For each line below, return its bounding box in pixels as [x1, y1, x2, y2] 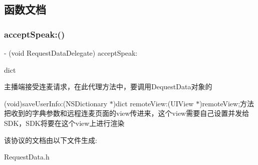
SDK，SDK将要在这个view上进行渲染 [4, 117, 125, 128]
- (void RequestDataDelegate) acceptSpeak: [4, 48, 138, 58]
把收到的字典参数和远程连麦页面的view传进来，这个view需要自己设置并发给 [4, 108, 249, 118]
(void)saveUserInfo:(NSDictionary [4, 98, 108, 108]
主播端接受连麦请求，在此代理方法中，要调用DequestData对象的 [4, 81, 212, 92]
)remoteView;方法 [199, 98, 254, 108]
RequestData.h [4, 151, 50, 162]
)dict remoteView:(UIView [113, 98, 194, 108]
